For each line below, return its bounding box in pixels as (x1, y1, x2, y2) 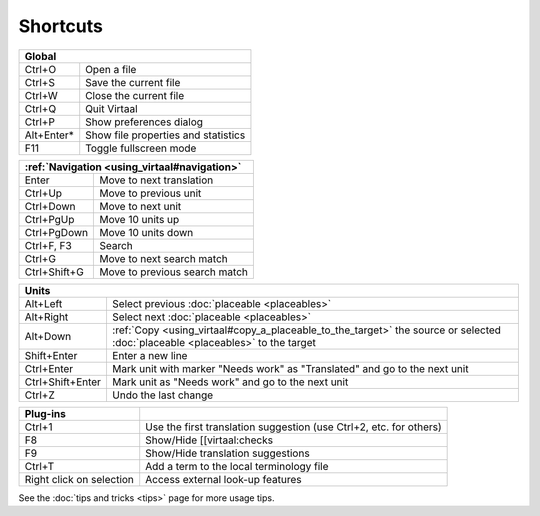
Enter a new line (111, 348, 188, 362)
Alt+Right (24, 310, 69, 324)
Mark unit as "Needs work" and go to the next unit (111, 375, 349, 389)
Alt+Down (24, 329, 72, 343)
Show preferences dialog (85, 115, 204, 129)
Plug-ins (24, 406, 67, 420)
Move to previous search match (99, 265, 249, 279)
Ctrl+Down (24, 199, 76, 213)
